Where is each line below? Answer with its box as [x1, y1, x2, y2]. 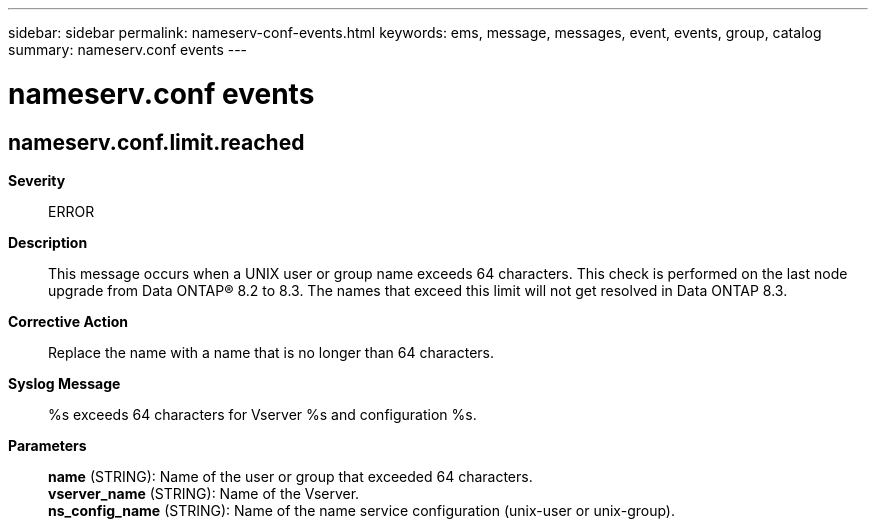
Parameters [8, 436, 87, 454]
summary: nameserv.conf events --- [8, 41, 248, 58]
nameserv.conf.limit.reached [8, 129, 305, 155]
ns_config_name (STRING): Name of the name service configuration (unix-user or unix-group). [48, 501, 675, 519]
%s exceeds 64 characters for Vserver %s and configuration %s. [48, 405, 477, 423]
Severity [8, 171, 66, 189]
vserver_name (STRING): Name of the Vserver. [48, 484, 360, 502]
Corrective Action [8, 312, 128, 330]
